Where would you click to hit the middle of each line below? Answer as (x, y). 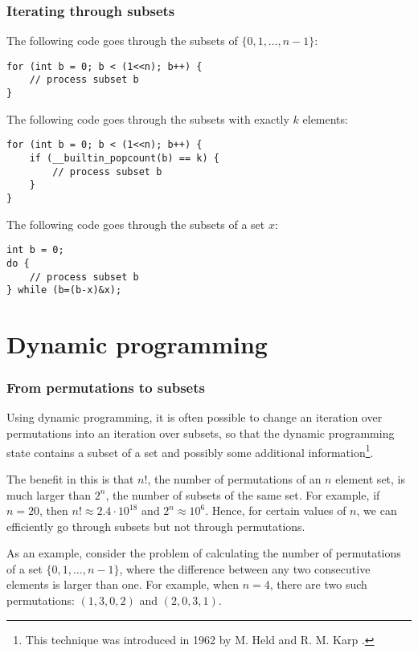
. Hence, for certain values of (276, 510)
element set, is (371, 478)
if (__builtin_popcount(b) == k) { (124, 159)
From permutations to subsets (106, 388)
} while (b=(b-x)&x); (64, 290)
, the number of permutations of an (234, 478)
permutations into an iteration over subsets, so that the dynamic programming (201, 433)
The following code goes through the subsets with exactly (148, 118)
